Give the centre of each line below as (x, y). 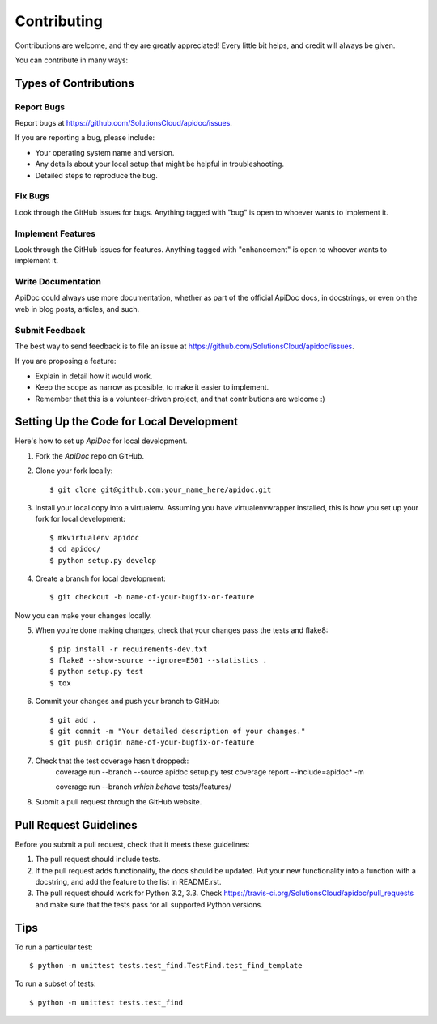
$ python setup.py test (97, 672)
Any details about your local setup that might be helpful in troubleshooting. (160, 164)
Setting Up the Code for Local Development (127, 422)
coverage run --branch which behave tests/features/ (144, 787)
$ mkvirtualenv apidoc (95, 538)
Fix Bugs (32, 196)
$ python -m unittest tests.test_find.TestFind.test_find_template (166, 965)
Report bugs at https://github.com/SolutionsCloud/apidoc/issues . (123, 123)
